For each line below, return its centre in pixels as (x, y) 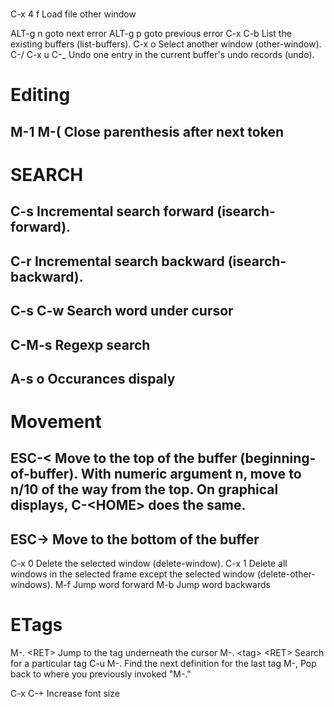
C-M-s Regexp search (80, 344)
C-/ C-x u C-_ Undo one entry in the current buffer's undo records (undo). (162, 55)
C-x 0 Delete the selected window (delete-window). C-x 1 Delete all (149, 564)
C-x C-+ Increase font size (65, 694)
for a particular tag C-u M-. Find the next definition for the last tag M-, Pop (163, 664)
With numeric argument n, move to (191, 474)
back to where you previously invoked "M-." (101, 674)
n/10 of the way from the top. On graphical (144, 489)
